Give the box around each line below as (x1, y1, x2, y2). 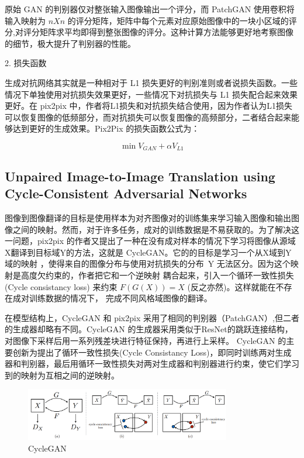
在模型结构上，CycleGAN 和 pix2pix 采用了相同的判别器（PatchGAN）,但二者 (5, 311, 300, 323)
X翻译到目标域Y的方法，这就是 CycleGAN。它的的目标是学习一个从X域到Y (5, 246, 292, 258)
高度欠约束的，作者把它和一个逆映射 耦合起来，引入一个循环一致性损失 (20, 268, 294, 281)
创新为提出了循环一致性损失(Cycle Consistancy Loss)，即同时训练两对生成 (12, 346, 292, 358)
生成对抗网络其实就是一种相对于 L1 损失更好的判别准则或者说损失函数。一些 (5, 76, 298, 88)
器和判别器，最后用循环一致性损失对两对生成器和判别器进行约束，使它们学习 (5, 357, 299, 370)
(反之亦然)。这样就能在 (187, 280, 276, 292)
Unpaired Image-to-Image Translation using (5, 167, 275, 185)
